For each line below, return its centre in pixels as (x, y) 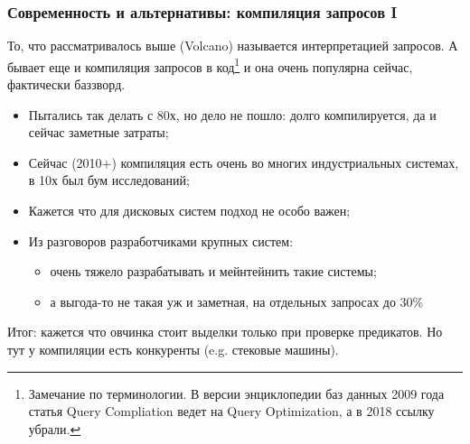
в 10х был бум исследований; (109, 180)
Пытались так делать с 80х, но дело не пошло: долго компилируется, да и (232, 114)
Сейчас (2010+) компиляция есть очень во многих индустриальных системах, (244, 162)
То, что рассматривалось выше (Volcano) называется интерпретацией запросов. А (233, 46)
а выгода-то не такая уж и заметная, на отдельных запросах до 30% (237, 301)
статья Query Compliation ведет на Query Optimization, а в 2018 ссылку (231, 411)
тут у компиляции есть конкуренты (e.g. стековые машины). (173, 349)
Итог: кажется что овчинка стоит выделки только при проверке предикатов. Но (225, 332)
